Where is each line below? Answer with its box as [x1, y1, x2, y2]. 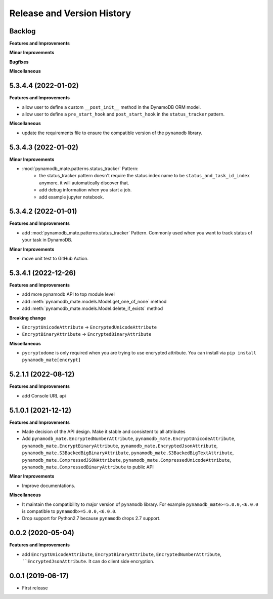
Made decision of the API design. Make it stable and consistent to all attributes [22, 428, 186, 435]
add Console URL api [22, 392, 66, 398]
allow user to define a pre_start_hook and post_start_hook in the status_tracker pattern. [22, 111, 225, 117]
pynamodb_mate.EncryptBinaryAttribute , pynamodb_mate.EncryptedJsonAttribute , [22, 443, 218, 449]
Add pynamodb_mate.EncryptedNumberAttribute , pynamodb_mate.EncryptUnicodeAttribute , [22, 435, 236, 442]
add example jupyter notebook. [39, 194, 104, 200]
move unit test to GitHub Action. [22, 256, 88, 262]
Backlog [9, 27, 36, 35]
